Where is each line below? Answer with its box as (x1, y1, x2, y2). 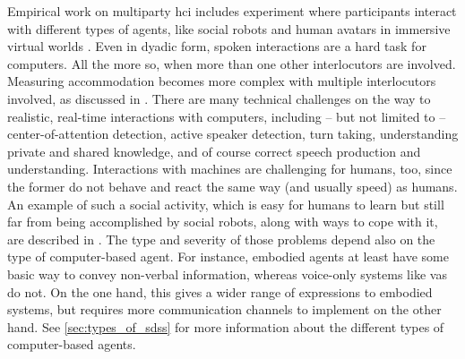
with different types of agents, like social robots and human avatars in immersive (7, 19, 451, 38)
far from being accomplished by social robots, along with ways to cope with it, (7, 212, 438, 231)
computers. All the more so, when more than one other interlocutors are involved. (7, 54, 456, 73)
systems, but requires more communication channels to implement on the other (7, 300, 442, 319)
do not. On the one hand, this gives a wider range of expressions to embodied (7, 282, 433, 301)
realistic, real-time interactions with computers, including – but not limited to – (7, 107, 446, 125)
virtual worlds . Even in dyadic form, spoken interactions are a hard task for (7, 37, 426, 56)
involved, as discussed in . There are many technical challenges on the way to (7, 89, 431, 107)
